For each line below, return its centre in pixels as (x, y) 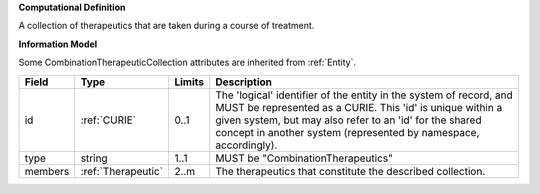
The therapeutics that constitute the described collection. (350, 171)
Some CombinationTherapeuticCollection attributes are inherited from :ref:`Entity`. (187, 62)
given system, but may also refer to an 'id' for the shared (348, 120)
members (47, 171)
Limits (189, 82)
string (94, 158)
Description (244, 82)
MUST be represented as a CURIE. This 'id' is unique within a (359, 107)
